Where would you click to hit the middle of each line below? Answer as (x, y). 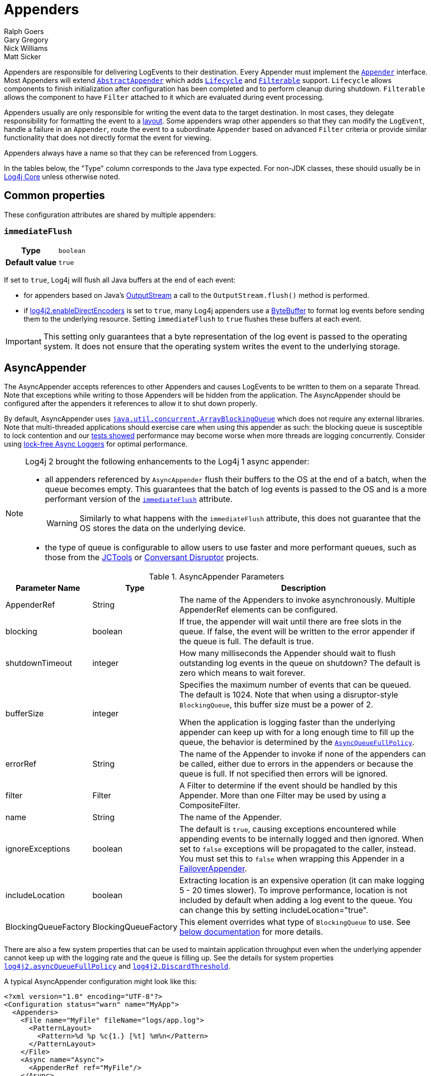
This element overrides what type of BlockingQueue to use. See (295, 922)
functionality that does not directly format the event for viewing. (108, 137)
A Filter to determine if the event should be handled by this (288, 786)
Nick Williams (26, 48)
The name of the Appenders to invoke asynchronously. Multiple (297, 600)
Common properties (55, 196)
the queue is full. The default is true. (246, 641)
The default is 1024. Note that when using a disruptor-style (289, 695)
